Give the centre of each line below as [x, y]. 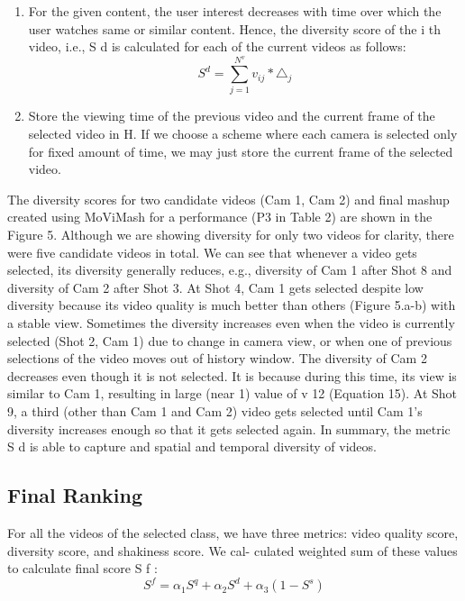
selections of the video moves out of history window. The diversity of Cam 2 [217, 358]
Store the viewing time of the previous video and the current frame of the [232, 116]
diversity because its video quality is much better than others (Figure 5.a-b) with [232, 305]
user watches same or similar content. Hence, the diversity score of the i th [234, 28]
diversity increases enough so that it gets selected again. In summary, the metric [229, 428]
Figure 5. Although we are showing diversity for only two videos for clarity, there [231, 235]
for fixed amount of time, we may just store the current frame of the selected [241, 151]
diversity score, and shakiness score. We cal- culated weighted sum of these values [232, 550]
